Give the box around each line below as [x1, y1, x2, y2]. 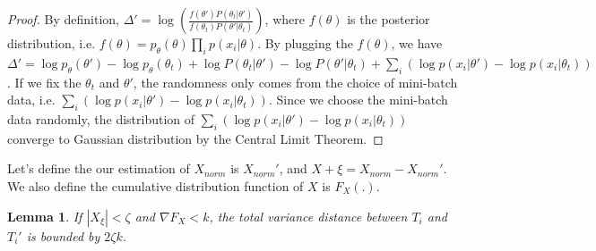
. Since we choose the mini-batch [268, 90, 448, 109]
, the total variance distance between [209, 206, 408, 225]
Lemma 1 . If [7, 206, 82, 225]
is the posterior [347, 10, 430, 28]
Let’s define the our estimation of [7, 159, 190, 178]
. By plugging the [257, 34, 353, 52]
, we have [391, 34, 443, 52]
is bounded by [26, 226, 100, 245]
